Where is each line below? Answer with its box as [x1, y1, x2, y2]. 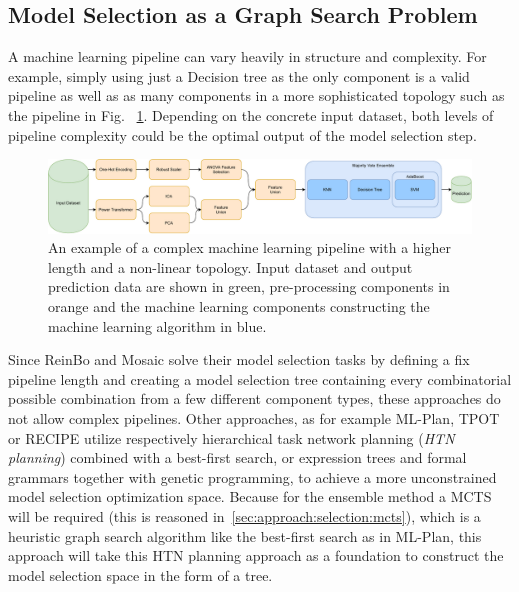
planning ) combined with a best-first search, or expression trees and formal [8, 447, 467, 468]
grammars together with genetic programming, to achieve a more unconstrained [8, 466, 497, 487]
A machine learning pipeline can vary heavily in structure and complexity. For [8, 46, 487, 67]
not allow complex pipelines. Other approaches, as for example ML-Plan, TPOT [8, 408, 500, 429]
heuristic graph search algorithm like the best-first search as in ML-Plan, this [8, 525, 482, 546]
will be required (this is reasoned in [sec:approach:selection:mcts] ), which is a [8, 506, 481, 527]
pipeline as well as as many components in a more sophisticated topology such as [8, 85, 505, 106]
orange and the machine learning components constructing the [48, 296, 430, 317]
